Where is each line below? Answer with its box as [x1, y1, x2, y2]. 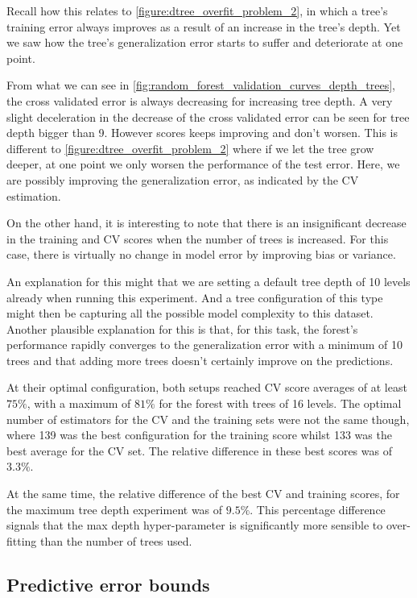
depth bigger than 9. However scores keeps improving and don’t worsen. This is [6, 124, 398, 141]
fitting [6, 532, 37, 549]
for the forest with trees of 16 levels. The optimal [159, 395, 402, 412]
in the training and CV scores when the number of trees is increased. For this [6, 230, 389, 247]
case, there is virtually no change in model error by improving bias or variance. [6, 246, 396, 263]
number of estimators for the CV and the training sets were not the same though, [6, 410, 410, 427]
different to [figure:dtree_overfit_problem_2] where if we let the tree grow [6, 139, 374, 156]
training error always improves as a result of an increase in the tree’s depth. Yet [6, 18, 401, 35]
